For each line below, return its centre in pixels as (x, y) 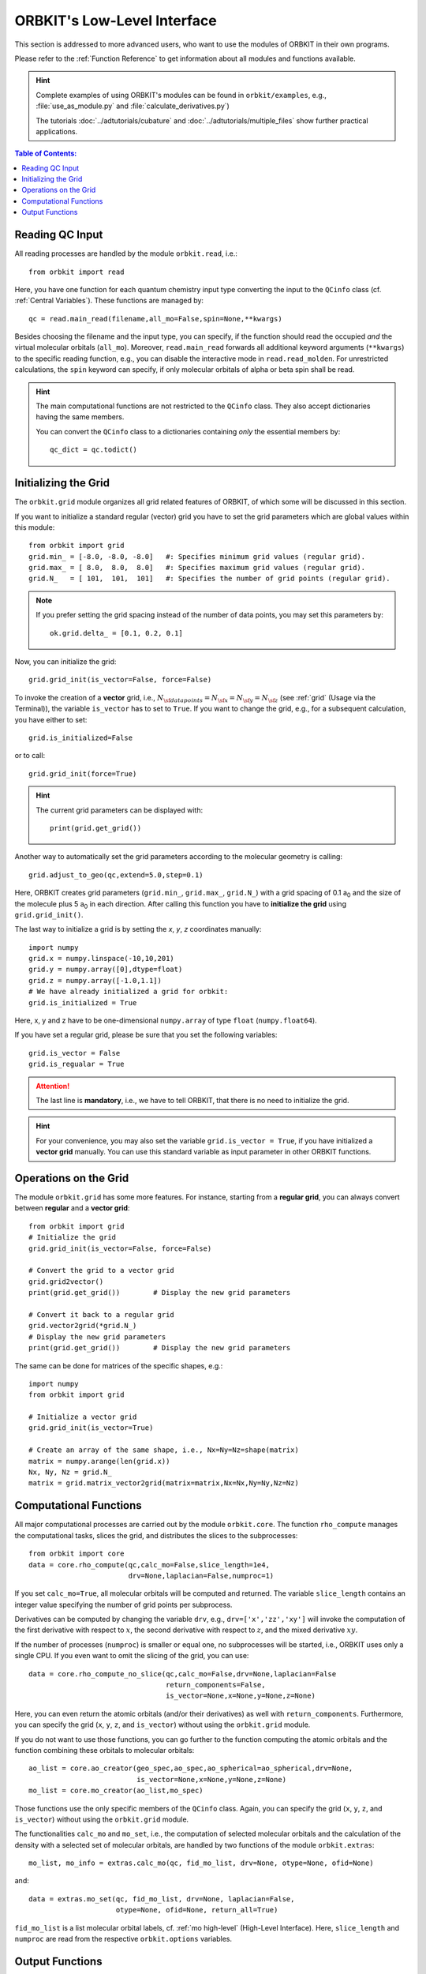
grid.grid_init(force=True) (83, 773)
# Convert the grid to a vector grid (102, 1270)
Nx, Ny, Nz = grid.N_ (70, 1472)
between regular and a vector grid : (72, 1208)
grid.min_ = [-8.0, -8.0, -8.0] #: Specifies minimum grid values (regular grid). (197, 556)
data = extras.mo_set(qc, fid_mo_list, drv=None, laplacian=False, (162, 1899)
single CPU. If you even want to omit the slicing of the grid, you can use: (132, 1656)
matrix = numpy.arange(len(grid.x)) (99, 1461)
